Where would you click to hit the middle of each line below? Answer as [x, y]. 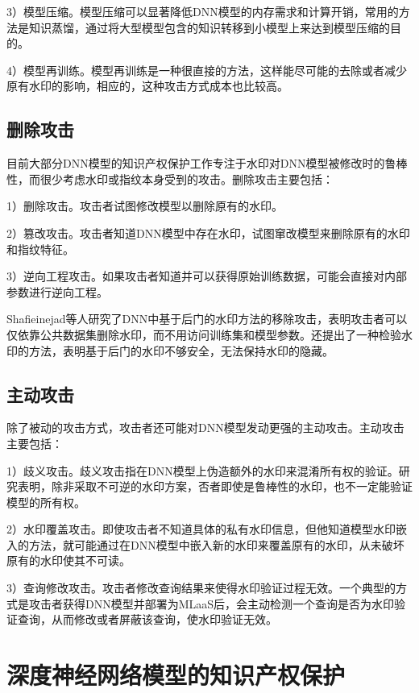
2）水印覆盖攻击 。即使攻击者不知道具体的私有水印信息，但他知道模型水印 [201, 529]
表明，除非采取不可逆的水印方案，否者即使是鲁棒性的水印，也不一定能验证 [215, 486]
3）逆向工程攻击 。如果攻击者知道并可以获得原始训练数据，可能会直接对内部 [207, 276]
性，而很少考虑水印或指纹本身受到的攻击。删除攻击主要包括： [170, 178]
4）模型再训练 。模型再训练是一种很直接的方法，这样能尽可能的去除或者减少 [207, 70]
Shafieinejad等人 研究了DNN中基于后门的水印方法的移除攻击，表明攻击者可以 [207, 319]
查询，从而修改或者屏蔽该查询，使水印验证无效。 [147, 619]
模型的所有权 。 [46, 502]
